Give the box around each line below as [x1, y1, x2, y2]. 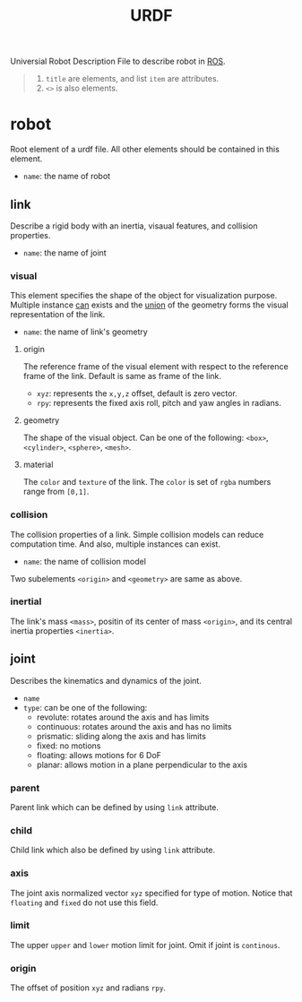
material [22, 459, 54, 471]
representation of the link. [10, 309, 106, 320]
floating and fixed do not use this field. [10, 897, 159, 908]
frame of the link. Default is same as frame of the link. [22, 371, 222, 382]
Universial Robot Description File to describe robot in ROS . [10, 56, 227, 67]
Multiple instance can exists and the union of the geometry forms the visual [10, 299, 289, 310]
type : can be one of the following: [22, 702, 148, 713]
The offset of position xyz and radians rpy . [10, 982, 167, 993]
